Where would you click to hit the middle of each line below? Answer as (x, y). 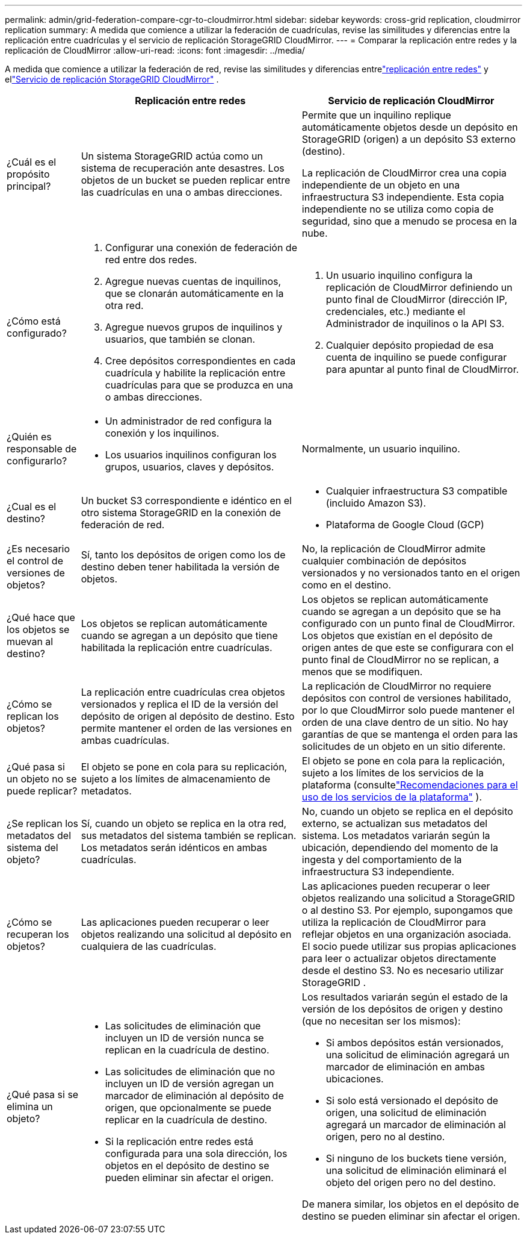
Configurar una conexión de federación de (201, 248)
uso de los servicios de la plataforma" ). (392, 797)
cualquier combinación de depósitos (384, 561)
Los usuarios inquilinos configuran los (191, 455)
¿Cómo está (34, 321)
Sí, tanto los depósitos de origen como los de (183, 555)
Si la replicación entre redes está (179, 1141)
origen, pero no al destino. (385, 1137)
